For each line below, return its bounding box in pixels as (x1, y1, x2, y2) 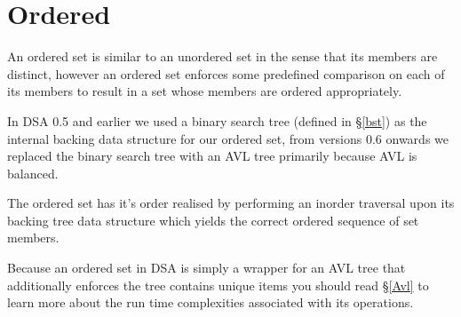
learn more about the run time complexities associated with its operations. (7, 293, 414, 312)
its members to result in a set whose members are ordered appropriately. (7, 82, 402, 100)
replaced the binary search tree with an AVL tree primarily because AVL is (7, 147, 417, 165)
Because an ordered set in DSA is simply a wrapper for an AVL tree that (7, 258, 406, 277)
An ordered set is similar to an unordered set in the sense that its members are (7, 47, 438, 66)
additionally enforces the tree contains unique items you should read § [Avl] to (7, 275, 429, 294)
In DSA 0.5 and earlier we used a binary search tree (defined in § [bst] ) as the (7, 111, 427, 130)
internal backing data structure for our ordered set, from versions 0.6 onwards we (7, 129, 449, 147)
